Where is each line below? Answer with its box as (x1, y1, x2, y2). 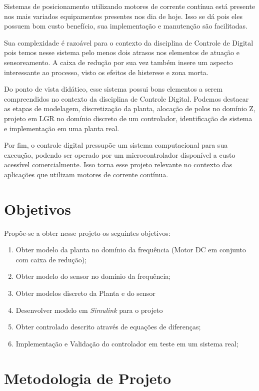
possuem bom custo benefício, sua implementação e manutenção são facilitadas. (4, 21, 247, 31)
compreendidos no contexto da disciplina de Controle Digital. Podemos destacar (4, 93, 249, 104)
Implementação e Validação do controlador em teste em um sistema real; (15, 338, 238, 348)
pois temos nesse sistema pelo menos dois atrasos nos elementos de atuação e (4, 47, 240, 58)
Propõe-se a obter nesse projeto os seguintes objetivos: (4, 227, 170, 238)
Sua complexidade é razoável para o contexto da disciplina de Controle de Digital (4, 37, 253, 48)
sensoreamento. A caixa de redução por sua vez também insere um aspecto (4, 57, 233, 67)
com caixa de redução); (15, 254, 86, 264)
